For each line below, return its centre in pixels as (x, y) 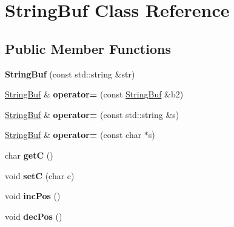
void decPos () (34, 216)
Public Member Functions (88, 48)
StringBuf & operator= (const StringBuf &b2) (94, 94)
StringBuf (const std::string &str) (70, 74)
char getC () (29, 155)
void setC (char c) (40, 175)
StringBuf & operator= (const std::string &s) (92, 114)
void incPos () (33, 196)
